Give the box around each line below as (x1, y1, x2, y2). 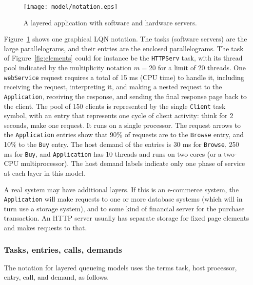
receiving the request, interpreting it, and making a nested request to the (4, 81, 222, 92)
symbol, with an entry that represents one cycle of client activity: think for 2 (4, 110, 234, 121)
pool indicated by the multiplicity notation (4, 62, 132, 73)
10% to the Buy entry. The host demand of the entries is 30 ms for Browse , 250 (4, 139, 239, 149)
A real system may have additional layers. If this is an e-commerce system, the (4, 184, 239, 194)
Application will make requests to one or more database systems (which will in (4, 194, 243, 204)
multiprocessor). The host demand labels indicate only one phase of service (20, 158, 245, 168)
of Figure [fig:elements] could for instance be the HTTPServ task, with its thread (4, 53, 243, 63)
